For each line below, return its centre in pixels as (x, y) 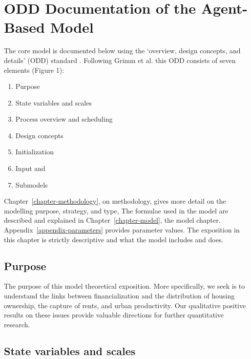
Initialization (34, 152)
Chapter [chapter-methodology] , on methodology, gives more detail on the (115, 201)
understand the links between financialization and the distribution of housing (119, 296)
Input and (30, 168)
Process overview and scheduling (64, 119)
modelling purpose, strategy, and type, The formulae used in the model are (116, 210)
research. (17, 324)
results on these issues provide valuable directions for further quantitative (114, 315)
